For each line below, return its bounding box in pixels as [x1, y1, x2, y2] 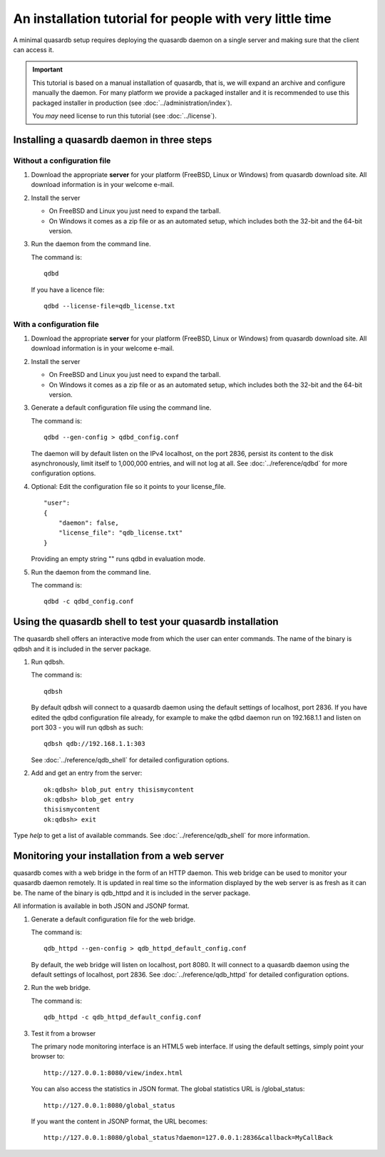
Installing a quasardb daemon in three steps [13, 133, 212, 146]
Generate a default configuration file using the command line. [31, 403, 212, 412]
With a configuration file [13, 319, 100, 329]
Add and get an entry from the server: [31, 769, 143, 777]
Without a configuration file [13, 156, 111, 166]
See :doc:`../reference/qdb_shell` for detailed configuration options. [31, 755, 230, 764]
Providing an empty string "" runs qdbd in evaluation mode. [31, 555, 206, 563]
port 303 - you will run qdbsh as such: [31, 723, 144, 732]
